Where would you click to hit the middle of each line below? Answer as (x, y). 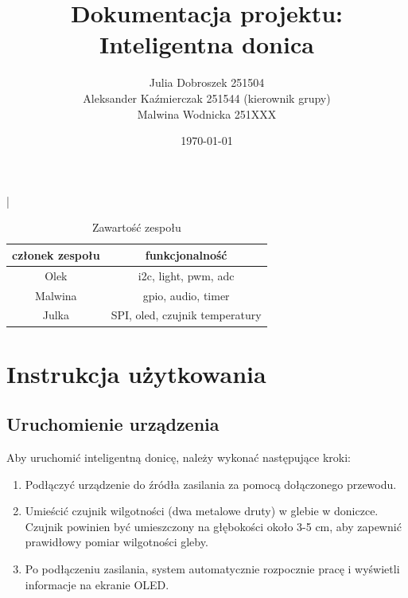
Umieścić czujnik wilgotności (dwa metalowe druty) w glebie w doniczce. (202, 511)
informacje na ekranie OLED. (97, 584)
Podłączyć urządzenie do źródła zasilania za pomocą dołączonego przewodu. (211, 484)
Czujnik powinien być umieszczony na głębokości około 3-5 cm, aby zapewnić (213, 526)
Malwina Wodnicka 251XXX (207, 113)
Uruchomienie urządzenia (113, 424)
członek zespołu (56, 254)
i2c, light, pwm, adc (186, 275)
